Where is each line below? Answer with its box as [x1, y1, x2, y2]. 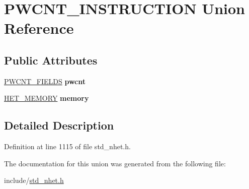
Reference [4, 18, 74, 38]
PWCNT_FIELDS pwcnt [4, 76, 86, 86]
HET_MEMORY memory [4, 93, 89, 103]
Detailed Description [4, 117, 114, 133]
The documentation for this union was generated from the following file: [4, 158, 226, 168]
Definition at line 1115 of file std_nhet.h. [4, 141, 131, 152]
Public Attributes [4, 52, 98, 68]
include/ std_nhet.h [4, 175, 64, 185]
